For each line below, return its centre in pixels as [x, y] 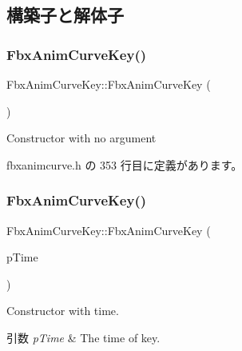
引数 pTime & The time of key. [83, 337]
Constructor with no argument [81, 138]
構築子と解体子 [65, 15]
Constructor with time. [63, 311]
